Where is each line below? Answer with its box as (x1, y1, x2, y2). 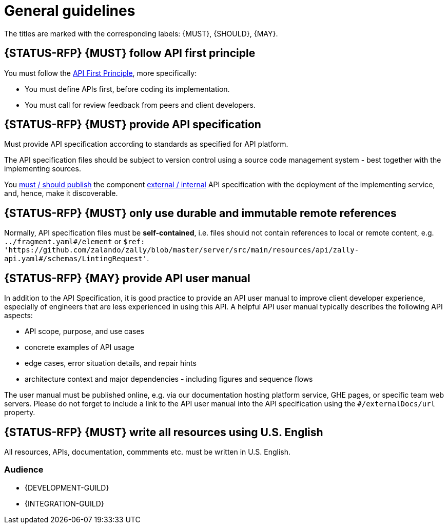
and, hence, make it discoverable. (4, 189, 118, 198)
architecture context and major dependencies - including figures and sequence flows (25, 375, 313, 384)
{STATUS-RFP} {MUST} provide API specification (4, 118, 261, 131)
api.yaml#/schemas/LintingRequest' (4, 255, 147, 263)
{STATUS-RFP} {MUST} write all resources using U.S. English (4, 425, 323, 439)
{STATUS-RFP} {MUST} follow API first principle (4, 47, 256, 60)
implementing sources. (4, 164, 81, 173)
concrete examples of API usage (25, 343, 134, 352)
